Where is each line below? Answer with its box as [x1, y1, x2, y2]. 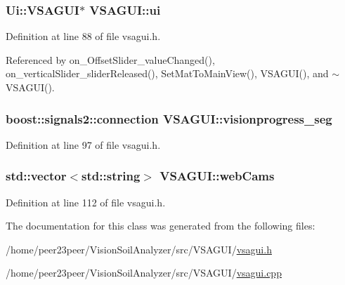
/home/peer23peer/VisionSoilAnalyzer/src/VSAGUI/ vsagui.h [6, 241, 272, 256]
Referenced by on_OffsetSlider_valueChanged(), [6, 52, 215, 67]
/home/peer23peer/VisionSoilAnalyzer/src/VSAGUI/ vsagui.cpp [6, 265, 282, 280]
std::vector [6, 167, 67, 185]
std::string [82, 167, 141, 185]
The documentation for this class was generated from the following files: [6, 218, 315, 233]
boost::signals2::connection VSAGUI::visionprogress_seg [6, 110, 332, 127]
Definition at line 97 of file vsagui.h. [6, 137, 161, 152]
